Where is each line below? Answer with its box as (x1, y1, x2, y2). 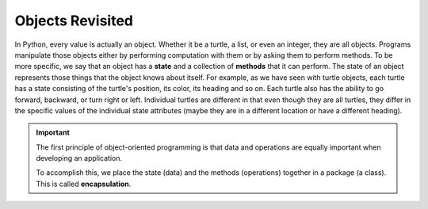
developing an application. (36, 154, 123, 163)
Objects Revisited (14, 12, 134, 29)
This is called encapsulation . (36, 179, 132, 188)
